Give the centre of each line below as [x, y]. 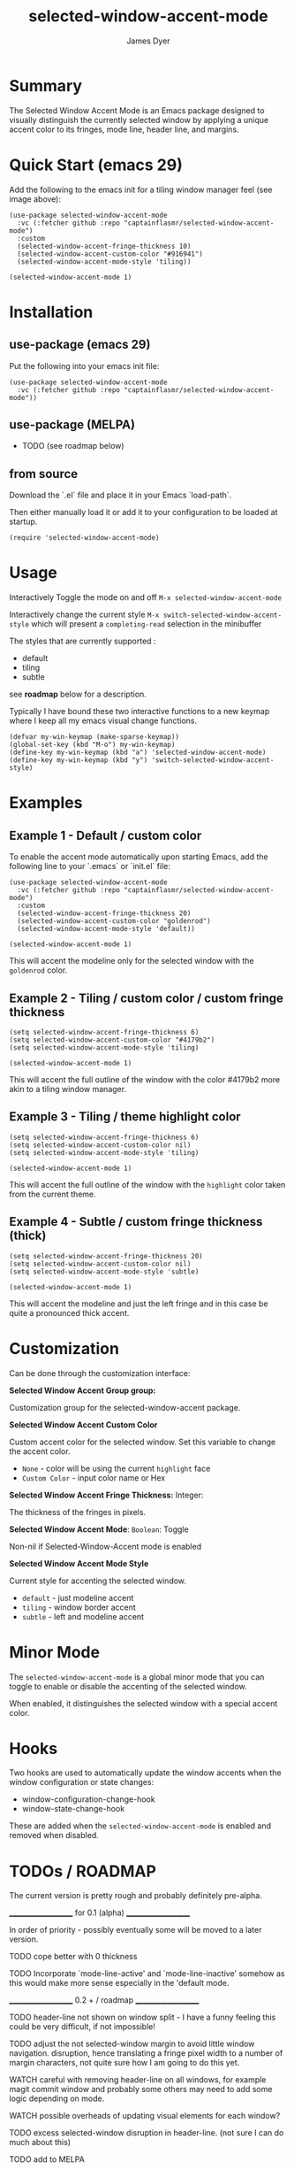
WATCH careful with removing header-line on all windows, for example [138, 2080]
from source [44, 474]
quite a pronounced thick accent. [69, 1312]
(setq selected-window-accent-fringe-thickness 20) [106, 1256]
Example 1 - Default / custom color [106, 835]
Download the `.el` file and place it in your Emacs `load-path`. [121, 495]
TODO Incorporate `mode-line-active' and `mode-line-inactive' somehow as [147, 1974]
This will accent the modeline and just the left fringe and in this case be [139, 1304]
